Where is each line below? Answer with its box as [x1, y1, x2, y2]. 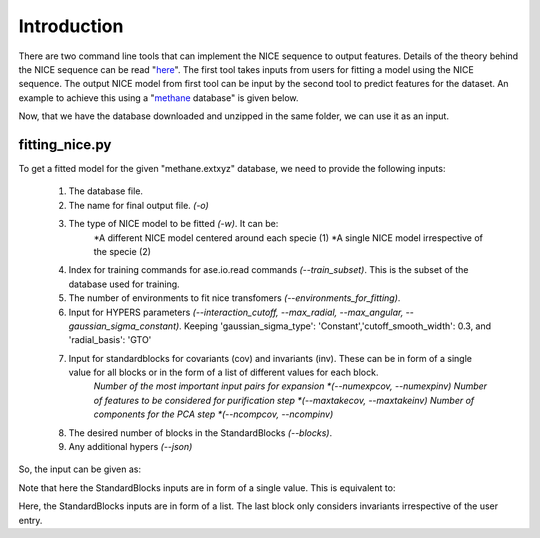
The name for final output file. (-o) [68, 199, 209, 211]
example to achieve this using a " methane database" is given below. [18, 91, 299, 104]
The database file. [68, 185, 144, 197]
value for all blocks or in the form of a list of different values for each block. [68, 366, 379, 379]
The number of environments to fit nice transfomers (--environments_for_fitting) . [68, 292, 401, 304]
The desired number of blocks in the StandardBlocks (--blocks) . [68, 426, 333, 439]
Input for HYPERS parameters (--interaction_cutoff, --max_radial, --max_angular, [68, 306, 404, 318]
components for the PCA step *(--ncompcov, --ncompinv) [93, 408, 334, 420]
